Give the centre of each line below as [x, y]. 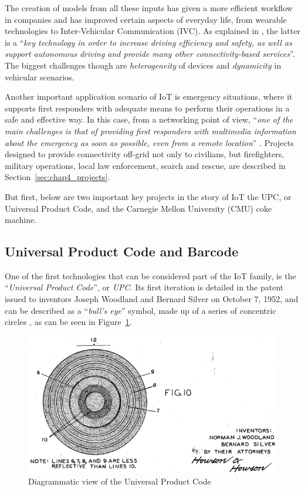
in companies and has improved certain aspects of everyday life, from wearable [146, 19]
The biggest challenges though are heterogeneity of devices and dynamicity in [143, 65]
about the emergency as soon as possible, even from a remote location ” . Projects [149, 142]
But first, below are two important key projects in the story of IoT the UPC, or [148, 196]
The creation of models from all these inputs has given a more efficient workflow [149, 8]
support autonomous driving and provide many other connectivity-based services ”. [150, 54]
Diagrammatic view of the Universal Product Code [120, 481]
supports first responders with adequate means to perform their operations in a [147, 108]
